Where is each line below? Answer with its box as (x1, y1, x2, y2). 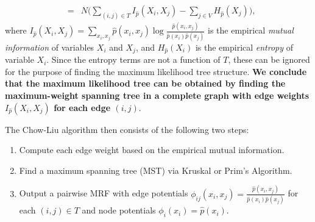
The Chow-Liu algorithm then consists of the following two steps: (5, 123, 249, 135)
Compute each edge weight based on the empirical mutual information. (19, 143, 285, 156)
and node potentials (82, 204, 156, 217)
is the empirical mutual (208, 24, 294, 37)
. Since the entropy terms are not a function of (46, 53, 221, 66)
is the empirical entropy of (195, 40, 294, 53)
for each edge (54, 101, 111, 113)
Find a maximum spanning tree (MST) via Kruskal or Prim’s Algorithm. (19, 163, 292, 176)
